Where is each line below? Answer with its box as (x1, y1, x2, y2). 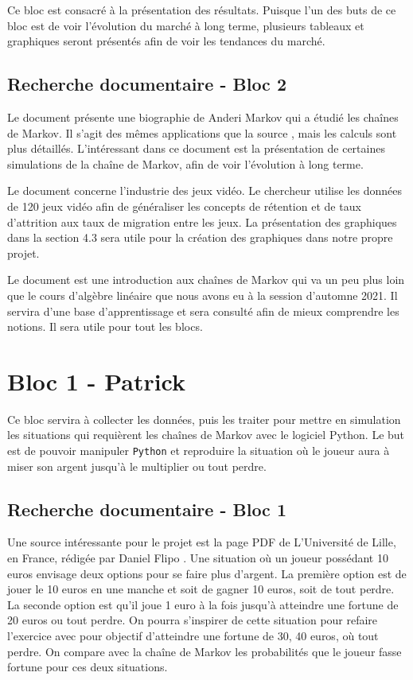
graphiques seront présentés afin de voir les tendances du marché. (7, 33, 325, 49)
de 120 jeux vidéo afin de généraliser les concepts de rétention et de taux (7, 197, 361, 214)
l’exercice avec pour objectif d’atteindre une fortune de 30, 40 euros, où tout (7, 628, 379, 644)
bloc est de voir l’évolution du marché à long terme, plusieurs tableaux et (7, 17, 364, 33)
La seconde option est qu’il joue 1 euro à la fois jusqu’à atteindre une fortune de (7, 596, 399, 612)
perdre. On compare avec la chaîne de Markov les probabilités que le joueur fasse (7, 643, 402, 659)
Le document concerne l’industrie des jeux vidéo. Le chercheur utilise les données (7, 182, 402, 199)
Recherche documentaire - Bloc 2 (7, 72, 286, 96)
